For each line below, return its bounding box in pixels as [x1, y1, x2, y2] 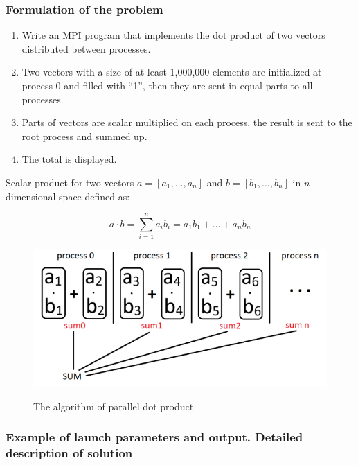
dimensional [6, 188, 56, 203]
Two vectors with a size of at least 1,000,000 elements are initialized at [21, 64, 322, 79]
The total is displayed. [21, 152, 117, 166]
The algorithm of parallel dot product [33, 398, 194, 413]
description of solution [6, 444, 133, 462]
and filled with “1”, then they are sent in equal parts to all [64, 78, 313, 92]
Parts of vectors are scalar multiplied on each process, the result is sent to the [21, 115, 352, 130]
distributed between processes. [21, 41, 151, 55]
